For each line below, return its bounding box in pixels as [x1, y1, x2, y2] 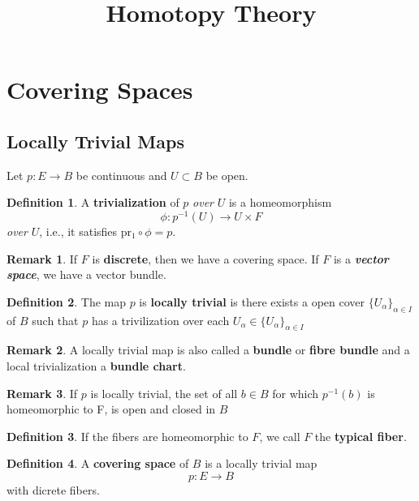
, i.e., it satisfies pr [39, 223, 132, 240]
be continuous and [76, 166, 167, 183]
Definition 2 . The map [6, 293, 126, 310]
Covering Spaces [6, 73, 193, 106]
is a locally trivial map [205, 455, 317, 472]
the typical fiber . [314, 427, 407, 444]
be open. [205, 166, 248, 183]
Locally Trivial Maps [6, 128, 184, 153]
